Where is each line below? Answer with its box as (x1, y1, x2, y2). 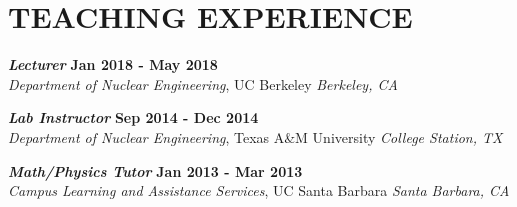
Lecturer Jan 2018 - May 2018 (8, 54, 218, 75)
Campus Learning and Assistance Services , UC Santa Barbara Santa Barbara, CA (8, 180, 510, 201)
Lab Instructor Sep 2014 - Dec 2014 (8, 107, 259, 128)
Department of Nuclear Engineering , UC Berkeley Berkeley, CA (8, 73, 398, 94)
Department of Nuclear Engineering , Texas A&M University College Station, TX (8, 126, 503, 147)
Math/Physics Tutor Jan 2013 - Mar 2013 (8, 160, 303, 181)
